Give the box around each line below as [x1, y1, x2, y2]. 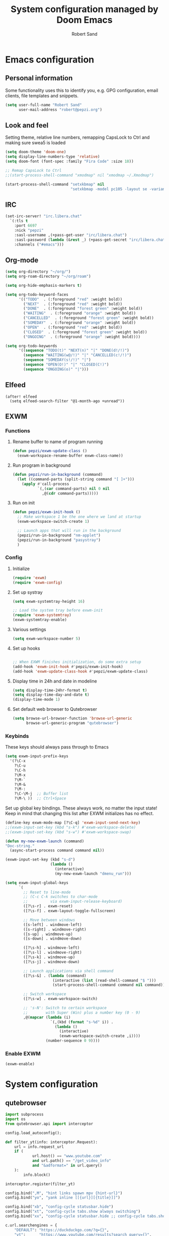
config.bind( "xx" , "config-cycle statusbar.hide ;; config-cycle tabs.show [5, 1214, 167, 1219]
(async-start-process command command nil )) [10, 848, 105, 853]
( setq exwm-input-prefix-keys [5, 754, 69, 759]
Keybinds [5, 732, 29, 739]
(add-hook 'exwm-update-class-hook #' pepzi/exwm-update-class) [12, 669, 148, 674]
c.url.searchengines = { [5, 1222, 57, 1228]
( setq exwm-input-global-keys [5, 880, 69, 885]
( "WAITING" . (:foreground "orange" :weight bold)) [23, 311, 136, 316]
